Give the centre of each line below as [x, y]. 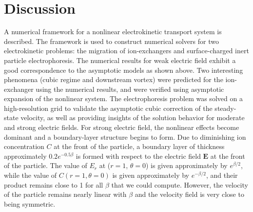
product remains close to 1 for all [54, 184]
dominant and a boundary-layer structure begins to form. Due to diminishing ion [125, 137]
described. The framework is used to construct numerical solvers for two [111, 41]
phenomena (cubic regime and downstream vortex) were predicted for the [114, 79]
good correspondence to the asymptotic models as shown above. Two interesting [124, 70]
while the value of [30, 175]
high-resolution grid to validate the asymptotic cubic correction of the [108, 108]
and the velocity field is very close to [189, 194]
